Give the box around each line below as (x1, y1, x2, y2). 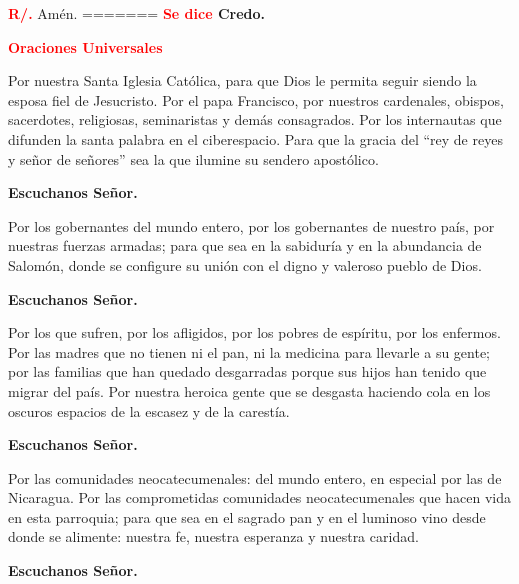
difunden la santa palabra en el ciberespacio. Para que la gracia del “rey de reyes (8, 128, 503, 149)
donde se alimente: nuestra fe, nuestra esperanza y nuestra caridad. (8, 526, 419, 547)
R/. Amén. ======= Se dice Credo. (8, 3, 266, 23)
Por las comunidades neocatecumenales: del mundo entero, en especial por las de (8, 467, 502, 488)
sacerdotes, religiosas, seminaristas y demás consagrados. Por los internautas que (8, 109, 502, 130)
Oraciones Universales (8, 36, 163, 57)
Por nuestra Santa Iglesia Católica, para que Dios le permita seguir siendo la (8, 70, 477, 91)
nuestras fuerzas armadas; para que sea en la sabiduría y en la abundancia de (8, 235, 482, 256)
